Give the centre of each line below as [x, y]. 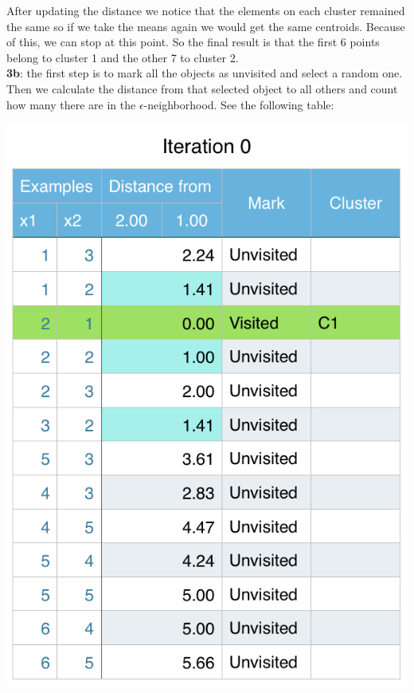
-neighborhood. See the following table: [239, 104]
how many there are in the [71, 104]
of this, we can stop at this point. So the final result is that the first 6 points [193, 42]
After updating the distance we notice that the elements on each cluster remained [206, 10]
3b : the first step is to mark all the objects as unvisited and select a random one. [205, 73]
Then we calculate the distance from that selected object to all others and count [202, 88]
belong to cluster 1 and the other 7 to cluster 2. [123, 57]
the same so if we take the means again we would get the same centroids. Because [206, 26]
